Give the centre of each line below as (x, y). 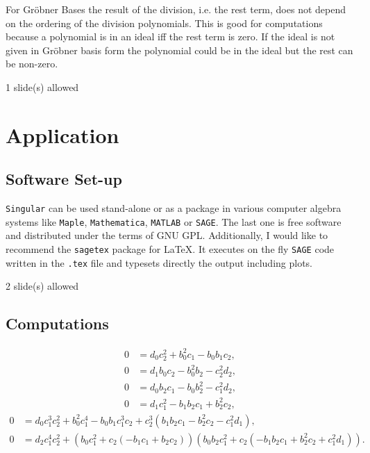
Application (62, 134)
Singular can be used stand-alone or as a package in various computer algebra (174, 208)
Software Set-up (64, 179)
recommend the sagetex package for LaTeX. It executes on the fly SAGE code (170, 249)
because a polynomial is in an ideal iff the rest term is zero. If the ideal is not (170, 36)
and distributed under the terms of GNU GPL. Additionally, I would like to (167, 235)
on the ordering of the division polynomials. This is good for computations (164, 23)
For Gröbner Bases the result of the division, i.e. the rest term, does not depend (176, 9)
